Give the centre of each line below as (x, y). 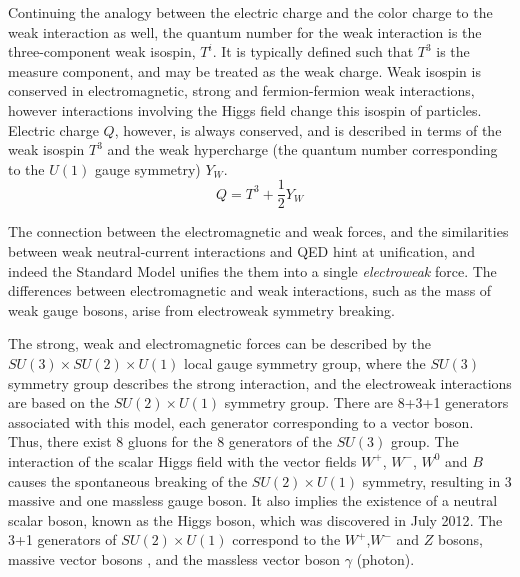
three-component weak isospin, (102, 51)
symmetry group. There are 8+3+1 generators (366, 402)
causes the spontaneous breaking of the (128, 480)
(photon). (385, 558)
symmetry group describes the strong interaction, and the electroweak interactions (260, 382)
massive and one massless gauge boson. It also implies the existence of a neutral (253, 500)
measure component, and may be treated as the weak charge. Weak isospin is (244, 70)
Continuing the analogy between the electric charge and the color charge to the (250, 12)
